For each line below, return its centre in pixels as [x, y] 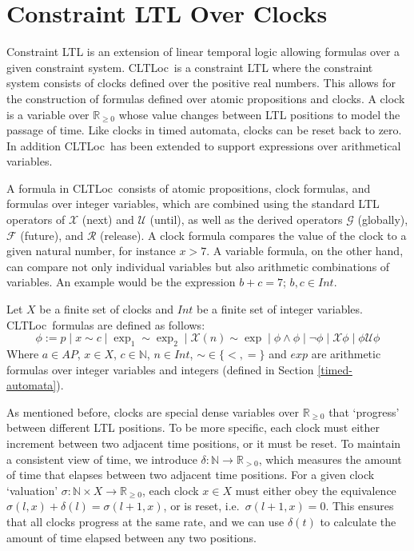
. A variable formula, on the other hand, [305, 251]
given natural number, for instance [91, 251]
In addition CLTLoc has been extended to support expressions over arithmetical [204, 145]
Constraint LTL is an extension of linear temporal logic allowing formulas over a [203, 52]
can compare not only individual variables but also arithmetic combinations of [198, 266]
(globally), [383, 220]
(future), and [52, 235]
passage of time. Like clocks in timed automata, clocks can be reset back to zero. [204, 130]
